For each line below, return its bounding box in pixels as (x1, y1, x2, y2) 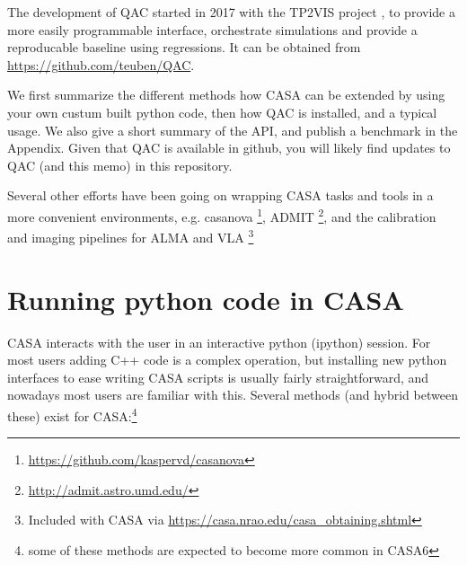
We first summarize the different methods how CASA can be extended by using (7, 85, 445, 104)
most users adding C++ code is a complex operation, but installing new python (7, 350, 447, 369)
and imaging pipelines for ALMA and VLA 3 (7, 225, 254, 246)
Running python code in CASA (7, 280, 404, 317)
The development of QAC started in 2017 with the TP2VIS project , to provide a (7, 3, 455, 21)
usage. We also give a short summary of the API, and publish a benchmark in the (7, 120, 458, 139)
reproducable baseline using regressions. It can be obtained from (7, 38, 361, 57)
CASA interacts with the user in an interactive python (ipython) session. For (7, 332, 431, 351)
